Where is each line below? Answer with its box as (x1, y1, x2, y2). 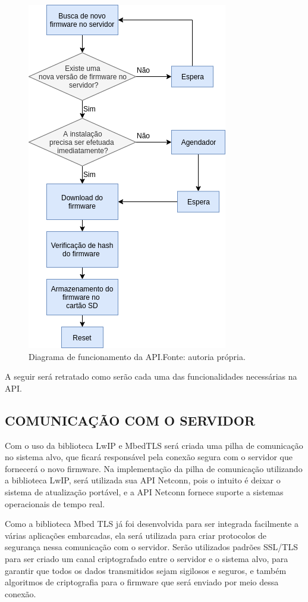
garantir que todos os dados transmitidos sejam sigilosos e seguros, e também (5, 564, 287, 576)
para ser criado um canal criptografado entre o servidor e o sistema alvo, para (5, 552, 288, 564)
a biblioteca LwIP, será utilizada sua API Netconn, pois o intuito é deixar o (5, 474, 281, 486)
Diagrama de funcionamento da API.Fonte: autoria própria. (29, 350, 246, 362)
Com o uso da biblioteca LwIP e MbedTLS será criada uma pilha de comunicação (5, 439, 303, 451)
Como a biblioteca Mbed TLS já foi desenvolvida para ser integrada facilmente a (5, 517, 298, 530)
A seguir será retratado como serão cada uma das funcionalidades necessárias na (5, 370, 297, 383)
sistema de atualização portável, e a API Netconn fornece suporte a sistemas (5, 485, 284, 498)
